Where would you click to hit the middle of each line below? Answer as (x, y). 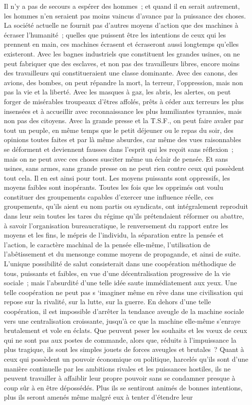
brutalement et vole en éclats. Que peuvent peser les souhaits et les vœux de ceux (126, 330)
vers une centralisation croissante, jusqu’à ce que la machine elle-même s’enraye (122, 321)
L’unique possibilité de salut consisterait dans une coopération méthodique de (120, 264)
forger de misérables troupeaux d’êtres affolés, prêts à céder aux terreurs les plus (124, 101)
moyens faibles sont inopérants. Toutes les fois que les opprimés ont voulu (114, 187)
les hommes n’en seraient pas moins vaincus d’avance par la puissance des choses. (125, 15)
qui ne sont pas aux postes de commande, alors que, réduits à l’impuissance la (120, 340)
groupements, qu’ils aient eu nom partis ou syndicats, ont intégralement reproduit (126, 206)
